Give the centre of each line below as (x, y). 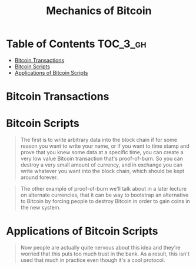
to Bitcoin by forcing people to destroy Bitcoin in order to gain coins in (105, 201)
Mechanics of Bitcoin (99, 11)
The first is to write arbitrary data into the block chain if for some (99, 140)
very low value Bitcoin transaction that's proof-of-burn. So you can (102, 159)
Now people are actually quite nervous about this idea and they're (100, 248)
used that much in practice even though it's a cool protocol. (93, 260)
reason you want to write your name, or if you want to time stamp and (105, 146)
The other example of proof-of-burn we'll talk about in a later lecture (104, 189)
